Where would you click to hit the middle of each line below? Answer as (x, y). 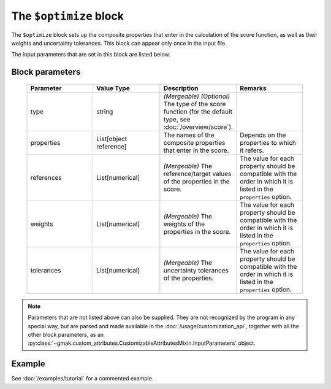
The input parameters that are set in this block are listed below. (91, 55)
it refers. (252, 150)
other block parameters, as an (66, 334)
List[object (112, 139)
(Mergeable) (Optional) (196, 96)
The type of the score (195, 104)
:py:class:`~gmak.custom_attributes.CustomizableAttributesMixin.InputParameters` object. (142, 343)
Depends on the (263, 135)
